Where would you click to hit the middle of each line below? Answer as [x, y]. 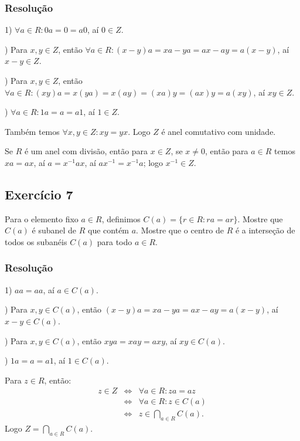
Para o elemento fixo [42, 218]
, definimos [121, 218]
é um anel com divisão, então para [86, 151]
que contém [109, 230]
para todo [115, 241]
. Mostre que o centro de [180, 230]
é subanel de [54, 230]
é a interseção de [265, 230]
